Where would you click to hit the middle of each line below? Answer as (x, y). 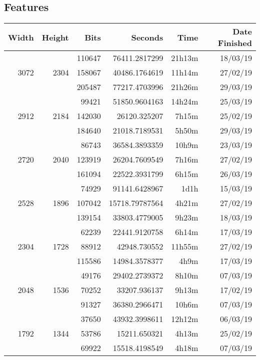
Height (55, 37)
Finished (235, 43)
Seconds (147, 37)
